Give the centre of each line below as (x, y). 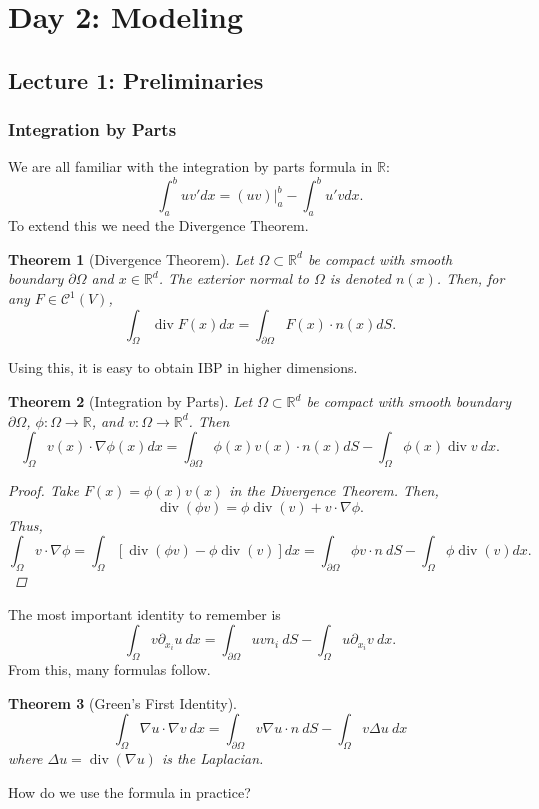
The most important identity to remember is (144, 613)
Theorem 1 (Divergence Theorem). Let (131, 258)
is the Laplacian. (212, 757)
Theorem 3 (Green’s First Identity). (123, 702)
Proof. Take (43, 490)
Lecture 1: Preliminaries (136, 79)
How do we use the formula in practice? (129, 791)
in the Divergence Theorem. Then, (334, 490)
